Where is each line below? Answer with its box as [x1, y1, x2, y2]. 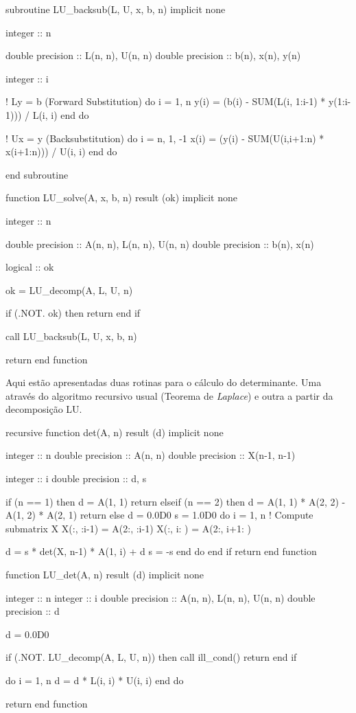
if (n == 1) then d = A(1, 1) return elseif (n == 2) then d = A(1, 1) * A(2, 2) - [5, 494, 346, 508]
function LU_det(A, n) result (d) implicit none [5, 567, 204, 582]
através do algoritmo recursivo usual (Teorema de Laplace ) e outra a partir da [5, 388, 333, 403]
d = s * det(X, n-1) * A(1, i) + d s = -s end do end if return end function [5, 544, 317, 558]
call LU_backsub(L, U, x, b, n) [5, 328, 137, 343]
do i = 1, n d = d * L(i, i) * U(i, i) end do [5, 673, 184, 687]
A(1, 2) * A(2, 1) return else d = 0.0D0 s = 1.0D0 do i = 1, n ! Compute [5, 508, 313, 522]
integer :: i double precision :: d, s [5, 471, 147, 486]
